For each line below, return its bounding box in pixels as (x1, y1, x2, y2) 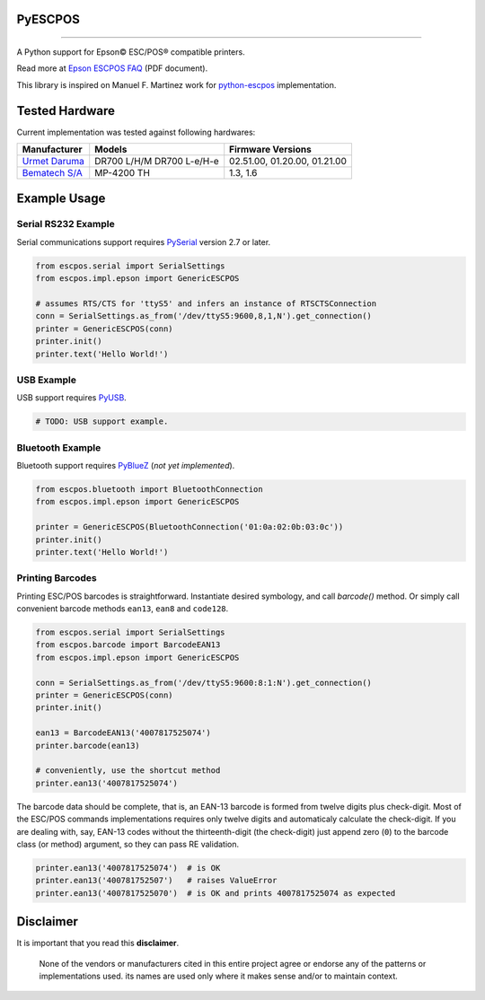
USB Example (16, 373, 76, 386)
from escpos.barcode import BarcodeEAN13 (35, 640, 221, 650)
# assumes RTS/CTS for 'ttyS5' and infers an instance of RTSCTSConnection (35, 299, 377, 309)
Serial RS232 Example (16, 218, 116, 231)
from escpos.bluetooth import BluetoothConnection (35, 485, 264, 495)
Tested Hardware (16, 103, 116, 118)
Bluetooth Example (16, 441, 101, 453)
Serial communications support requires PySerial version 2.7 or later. (16, 236, 271, 247)
